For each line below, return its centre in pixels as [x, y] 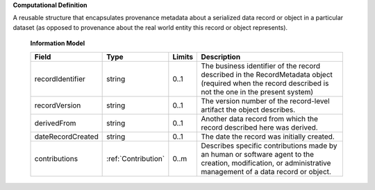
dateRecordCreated [66, 137]
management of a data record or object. [266, 171]
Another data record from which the [260, 119]
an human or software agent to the [258, 154]
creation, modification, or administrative [266, 163]
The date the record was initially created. [268, 137]
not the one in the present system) [257, 92]
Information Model [58, 43]
